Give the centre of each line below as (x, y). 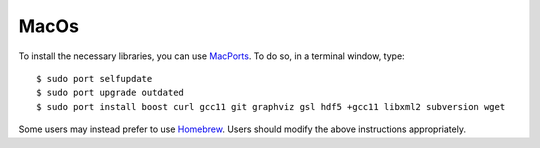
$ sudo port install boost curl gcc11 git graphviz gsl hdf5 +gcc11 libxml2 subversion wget (271, 106)
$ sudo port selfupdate (94, 78)
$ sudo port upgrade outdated (110, 93)
